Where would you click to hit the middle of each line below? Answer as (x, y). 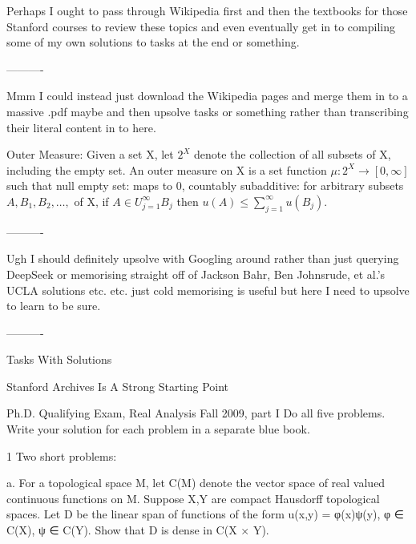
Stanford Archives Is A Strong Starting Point (118, 386)
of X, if (91, 201)
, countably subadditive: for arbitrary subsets (293, 185)
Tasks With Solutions (59, 359)
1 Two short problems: (62, 455)
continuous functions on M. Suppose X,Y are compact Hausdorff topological (193, 498)
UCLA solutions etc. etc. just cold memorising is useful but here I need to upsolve (208, 290)
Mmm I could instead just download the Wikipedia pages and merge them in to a (207, 96)
